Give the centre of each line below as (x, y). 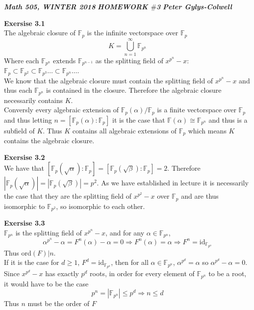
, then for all (130, 262)
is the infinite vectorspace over (133, 33)
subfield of (19, 130)
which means (207, 130)
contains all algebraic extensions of (125, 130)
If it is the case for (32, 262)
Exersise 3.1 (25, 23)
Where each (22, 60)
